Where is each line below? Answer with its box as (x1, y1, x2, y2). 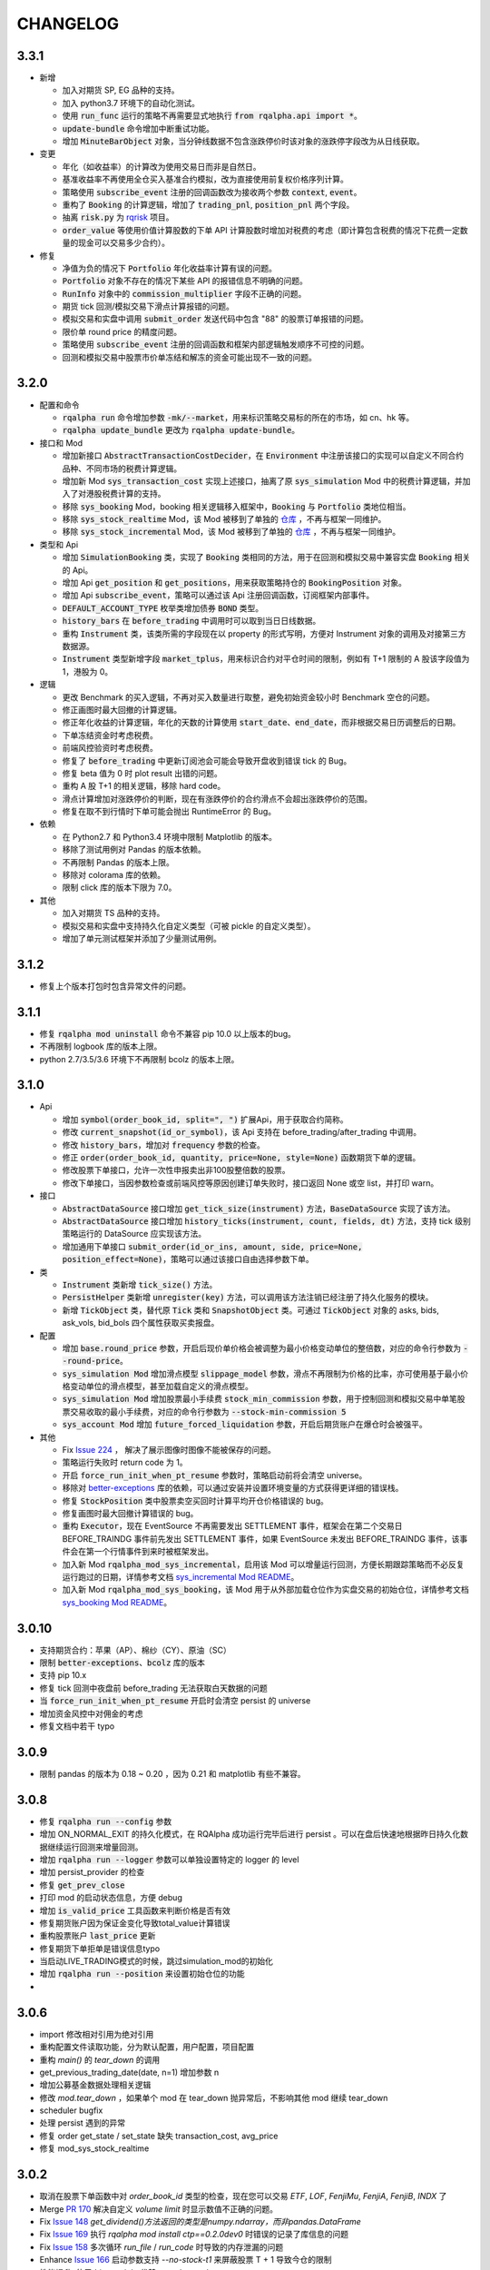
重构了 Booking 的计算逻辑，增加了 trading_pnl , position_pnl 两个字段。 (62, 199, 355, 210)
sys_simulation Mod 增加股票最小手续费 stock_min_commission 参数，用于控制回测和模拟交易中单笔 (62, 1394, 458, 1405)
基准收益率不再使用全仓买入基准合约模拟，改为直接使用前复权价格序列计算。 (62, 173, 348, 185)
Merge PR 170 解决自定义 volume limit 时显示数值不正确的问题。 (39, 2203, 279, 2215)
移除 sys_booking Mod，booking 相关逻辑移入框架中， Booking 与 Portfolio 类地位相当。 (62, 500, 412, 512)
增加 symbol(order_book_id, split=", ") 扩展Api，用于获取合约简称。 (62, 1113, 348, 1125)
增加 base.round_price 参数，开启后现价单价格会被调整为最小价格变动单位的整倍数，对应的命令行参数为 (62, 1342, 462, 1353)
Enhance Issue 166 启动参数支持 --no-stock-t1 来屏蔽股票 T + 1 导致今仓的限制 (39, 2255, 332, 2265)
